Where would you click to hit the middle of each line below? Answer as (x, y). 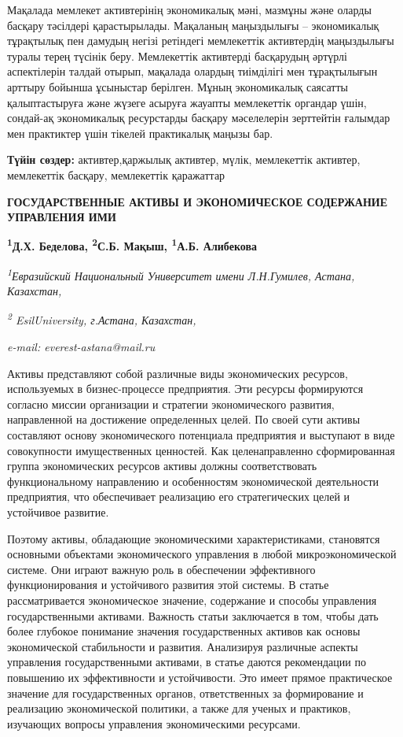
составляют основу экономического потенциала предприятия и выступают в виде (201, 435)
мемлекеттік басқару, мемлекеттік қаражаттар (116, 174)
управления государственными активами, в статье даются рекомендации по (187, 662)
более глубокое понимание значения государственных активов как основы (184, 631)
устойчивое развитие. (58, 512)
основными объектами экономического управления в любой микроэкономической (202, 554)
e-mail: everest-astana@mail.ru (81, 347)
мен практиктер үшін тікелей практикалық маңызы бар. (140, 133)
